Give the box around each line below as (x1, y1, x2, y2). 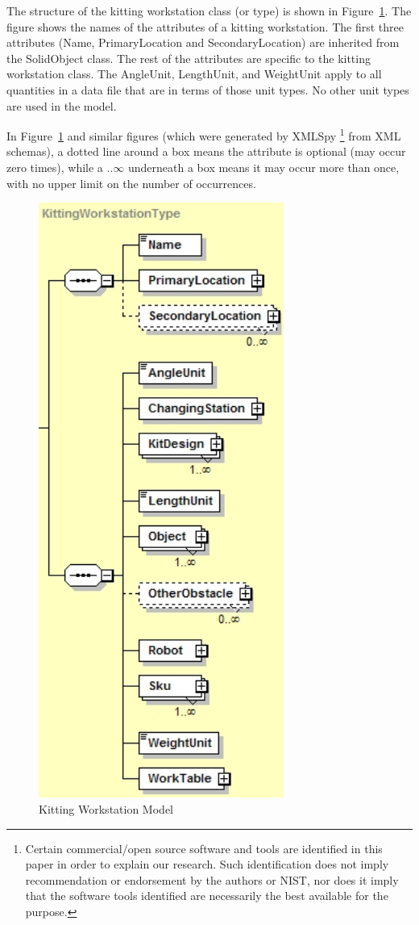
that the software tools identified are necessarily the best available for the (25, 887, 388, 904)
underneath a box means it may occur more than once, (128, 159, 400, 175)
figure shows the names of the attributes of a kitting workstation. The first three (6, 18, 404, 35)
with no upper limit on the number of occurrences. (6, 174, 256, 191)
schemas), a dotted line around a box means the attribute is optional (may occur (6, 143, 406, 160)
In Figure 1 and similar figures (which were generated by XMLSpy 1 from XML (6, 125, 401, 144)
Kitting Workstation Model (39, 800, 173, 817)
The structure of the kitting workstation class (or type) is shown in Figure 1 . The (6, 2, 412, 19)
